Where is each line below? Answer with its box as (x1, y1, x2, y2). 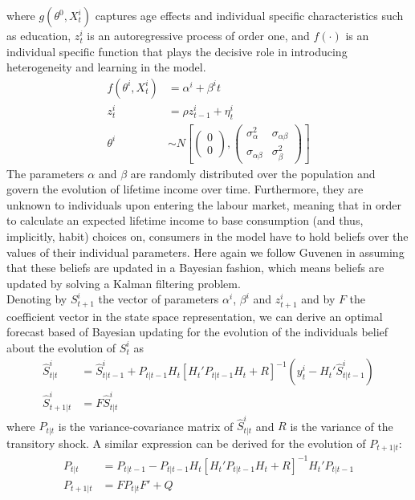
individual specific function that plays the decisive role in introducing (6, 43, 348, 59)
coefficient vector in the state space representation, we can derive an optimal (6, 307, 383, 324)
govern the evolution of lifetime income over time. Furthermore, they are (6, 181, 364, 197)
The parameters (6, 165, 84, 181)
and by (301, 291, 336, 307)
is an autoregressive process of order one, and (87, 27, 310, 43)
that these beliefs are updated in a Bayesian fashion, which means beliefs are (6, 259, 384, 276)
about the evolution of (6, 339, 116, 356)
